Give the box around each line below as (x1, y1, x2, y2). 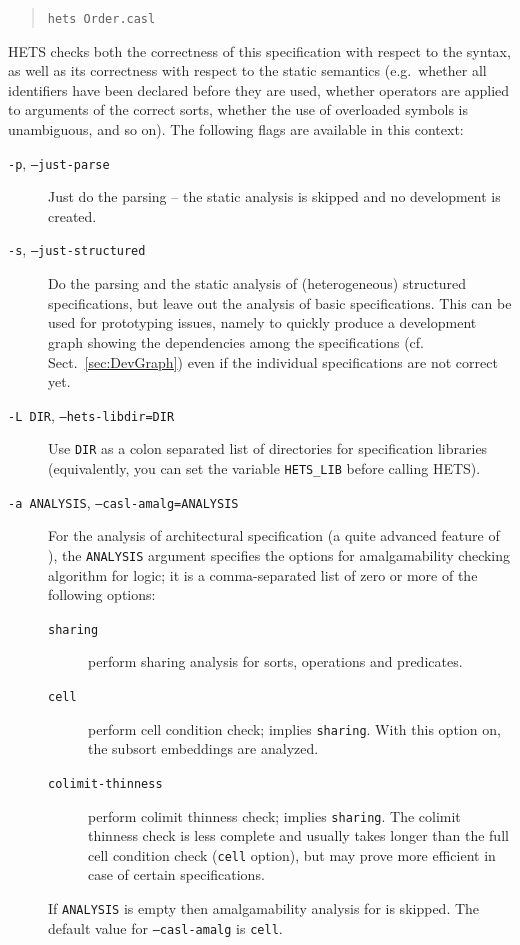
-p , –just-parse (8, 152, 110, 173)
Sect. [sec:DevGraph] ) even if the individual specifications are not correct (48, 351, 498, 372)
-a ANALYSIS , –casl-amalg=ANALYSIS (8, 491, 239, 512)
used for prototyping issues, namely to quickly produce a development (48, 312, 477, 333)
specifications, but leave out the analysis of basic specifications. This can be (48, 292, 512, 313)
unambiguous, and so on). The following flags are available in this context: (8, 119, 464, 140)
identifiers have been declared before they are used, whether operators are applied (8, 79, 510, 100)
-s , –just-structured (8, 239, 146, 260)
